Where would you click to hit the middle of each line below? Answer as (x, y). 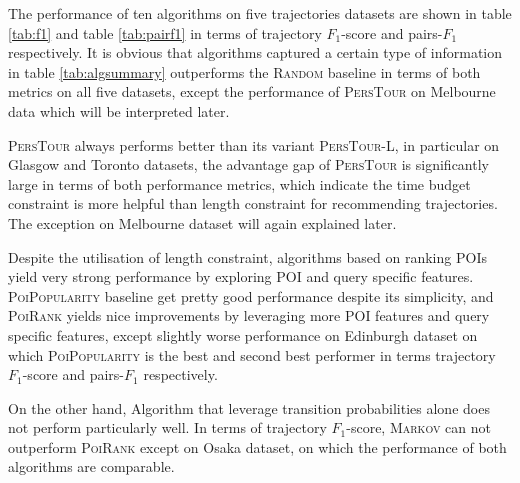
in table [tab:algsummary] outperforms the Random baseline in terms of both (244, 71)
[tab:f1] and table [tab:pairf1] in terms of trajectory (165, 32)
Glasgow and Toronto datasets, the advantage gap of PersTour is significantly (248, 164)
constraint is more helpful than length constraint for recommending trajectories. (253, 203)
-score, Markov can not (418, 427)
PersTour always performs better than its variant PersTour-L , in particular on (254, 144)
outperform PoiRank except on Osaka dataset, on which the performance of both (257, 446)
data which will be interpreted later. (119, 110)
